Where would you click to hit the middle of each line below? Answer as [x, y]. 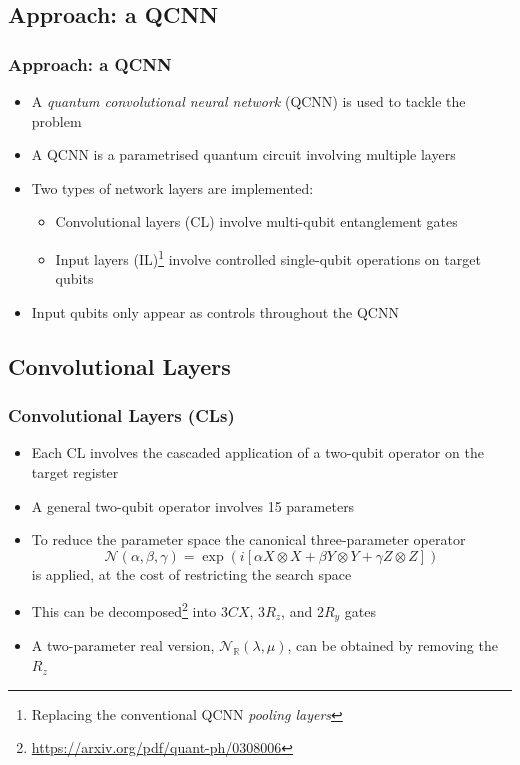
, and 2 [302, 611]
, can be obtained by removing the [392, 645]
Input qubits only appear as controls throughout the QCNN [215, 311]
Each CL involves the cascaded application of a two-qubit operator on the [257, 452]
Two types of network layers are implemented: [172, 187]
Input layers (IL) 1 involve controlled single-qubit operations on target [268, 257]
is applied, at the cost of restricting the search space [191, 573]
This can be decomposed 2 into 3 [129, 610]
